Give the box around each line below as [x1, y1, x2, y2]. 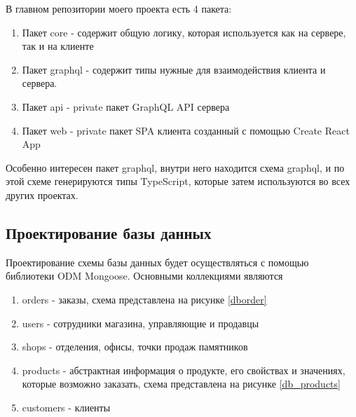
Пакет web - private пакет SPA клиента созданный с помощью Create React [22, 123, 350, 137]
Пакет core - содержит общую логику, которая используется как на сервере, [22, 25, 346, 39]
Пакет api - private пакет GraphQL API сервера [22, 99, 230, 114]
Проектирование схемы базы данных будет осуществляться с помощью [6, 254, 309, 269]
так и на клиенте [22, 39, 94, 53]
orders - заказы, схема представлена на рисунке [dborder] [22, 292, 267, 306]
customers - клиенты [22, 399, 111, 414]
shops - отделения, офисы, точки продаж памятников [22, 339, 248, 354]
